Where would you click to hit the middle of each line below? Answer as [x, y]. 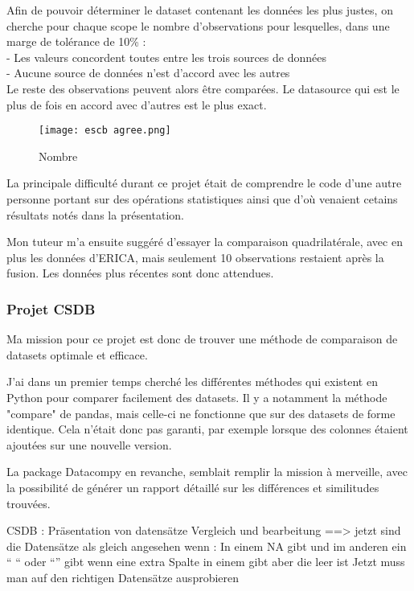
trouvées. [29, 503]
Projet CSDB [51, 308]
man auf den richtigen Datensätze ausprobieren [123, 577]
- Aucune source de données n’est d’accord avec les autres [148, 73]
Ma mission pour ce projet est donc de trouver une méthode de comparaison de [202, 339]
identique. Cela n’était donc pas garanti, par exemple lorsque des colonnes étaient [207, 429]
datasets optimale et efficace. [77, 354]
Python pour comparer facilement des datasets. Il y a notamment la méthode [197, 397]
